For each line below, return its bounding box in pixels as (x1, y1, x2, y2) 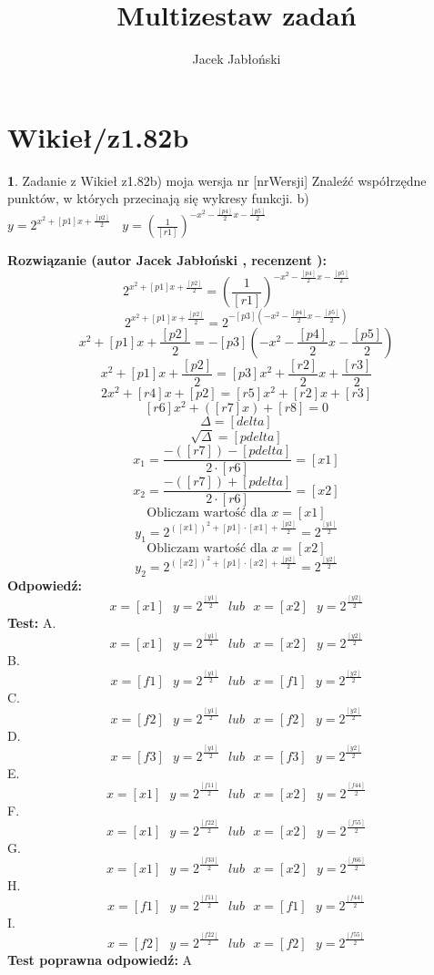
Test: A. (7, 613, 56, 632)
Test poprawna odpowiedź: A (7, 950, 193, 970)
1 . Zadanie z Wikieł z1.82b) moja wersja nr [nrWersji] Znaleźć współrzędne (7, 170, 427, 190)
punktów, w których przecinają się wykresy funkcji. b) (7, 189, 309, 208)
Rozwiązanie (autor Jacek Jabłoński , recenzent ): (7, 251, 328, 270)
